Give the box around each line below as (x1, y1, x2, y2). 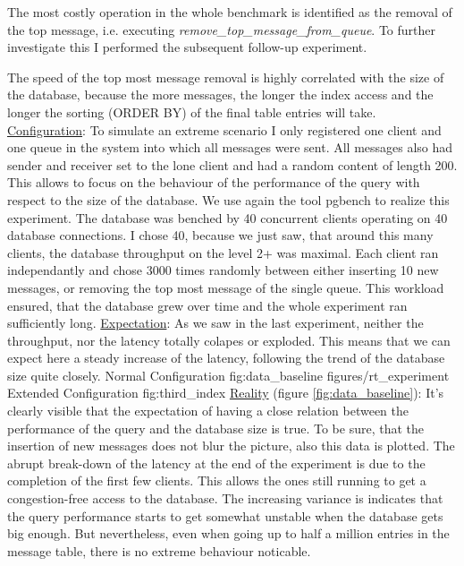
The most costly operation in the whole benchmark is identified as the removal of (7, 3, 452, 21)
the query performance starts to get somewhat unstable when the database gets (7, 506, 443, 525)
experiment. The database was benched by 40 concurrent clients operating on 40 (7, 208, 448, 227)
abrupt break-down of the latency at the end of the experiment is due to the (7, 453, 426, 472)
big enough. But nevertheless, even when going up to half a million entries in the (7, 524, 450, 543)
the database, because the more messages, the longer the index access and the (7, 85, 434, 104)
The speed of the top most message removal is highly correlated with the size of (7, 67, 444, 86)
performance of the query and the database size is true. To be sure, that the (7, 418, 424, 437)
